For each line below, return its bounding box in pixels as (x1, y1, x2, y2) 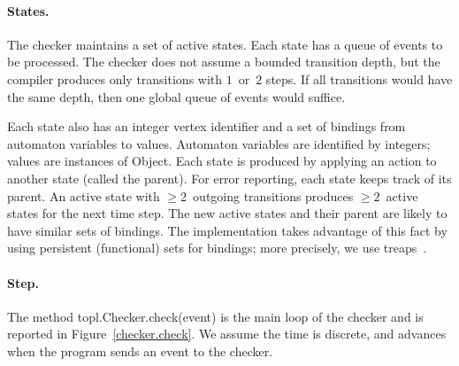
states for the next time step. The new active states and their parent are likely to (7, 204, 448, 222)
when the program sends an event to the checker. (7, 341, 273, 360)
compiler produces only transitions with (7, 69, 223, 88)
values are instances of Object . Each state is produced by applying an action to (7, 152, 437, 170)
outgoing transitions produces (193, 186, 354, 205)
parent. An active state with (7, 186, 160, 205)
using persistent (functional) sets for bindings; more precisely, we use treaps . (7, 238, 427, 257)
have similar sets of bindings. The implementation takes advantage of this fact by (7, 221, 448, 239)
